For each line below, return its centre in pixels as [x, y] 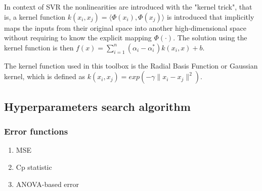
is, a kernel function [35, 16]
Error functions [36, 131]
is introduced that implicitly [210, 16]
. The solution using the [210, 38]
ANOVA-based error [48, 184]
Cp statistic [34, 167]
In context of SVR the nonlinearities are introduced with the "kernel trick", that [128, 7]
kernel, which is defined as [45, 76]
